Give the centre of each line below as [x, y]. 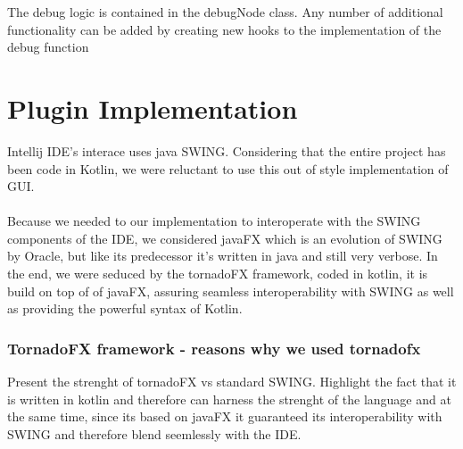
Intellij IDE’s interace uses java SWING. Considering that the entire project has [227, 150]
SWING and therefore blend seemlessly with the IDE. [154, 433]
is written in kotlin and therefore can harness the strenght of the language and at [229, 399]
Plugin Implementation [153, 108]
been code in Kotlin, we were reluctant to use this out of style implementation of [228, 168]
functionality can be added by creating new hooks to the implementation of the [224, 29]
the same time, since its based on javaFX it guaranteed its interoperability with [225, 416]
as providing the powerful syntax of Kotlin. [125, 308]
